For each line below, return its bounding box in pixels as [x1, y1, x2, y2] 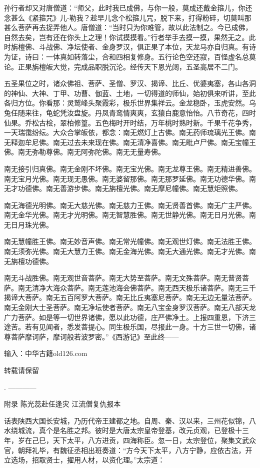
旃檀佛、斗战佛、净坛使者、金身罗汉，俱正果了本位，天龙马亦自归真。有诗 [10, 41, 256, 52]
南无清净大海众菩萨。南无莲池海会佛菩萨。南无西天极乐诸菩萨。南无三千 [17, 282, 256, 292]
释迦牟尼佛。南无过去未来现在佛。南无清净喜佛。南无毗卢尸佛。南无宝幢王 [10, 136, 256, 147]
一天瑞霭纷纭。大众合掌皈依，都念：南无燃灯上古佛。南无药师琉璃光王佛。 [4, 127, 249, 137]
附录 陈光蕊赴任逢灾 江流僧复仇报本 [4, 398, 121, 409]
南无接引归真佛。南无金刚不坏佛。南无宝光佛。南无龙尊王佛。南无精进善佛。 [4, 163, 256, 173]
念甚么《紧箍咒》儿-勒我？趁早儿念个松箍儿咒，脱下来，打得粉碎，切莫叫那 [4, 12, 251, 22]
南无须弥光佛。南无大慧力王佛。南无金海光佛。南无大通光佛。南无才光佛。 [4, 246, 249, 256]
